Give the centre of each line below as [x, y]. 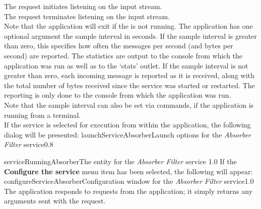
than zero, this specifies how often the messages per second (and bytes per [119, 46]
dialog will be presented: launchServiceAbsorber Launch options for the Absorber [128, 134]
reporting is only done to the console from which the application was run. [118, 95]
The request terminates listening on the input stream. [87, 16]
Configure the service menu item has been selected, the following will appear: [128, 171]
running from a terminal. [43, 115]
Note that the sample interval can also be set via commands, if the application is [129, 104]
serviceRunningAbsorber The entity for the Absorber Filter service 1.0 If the [120, 161]
